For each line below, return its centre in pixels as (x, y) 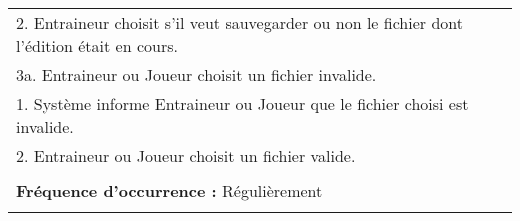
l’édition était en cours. (97, 45)
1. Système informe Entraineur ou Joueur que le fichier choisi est (242, 103)
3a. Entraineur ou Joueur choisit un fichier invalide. (196, 74)
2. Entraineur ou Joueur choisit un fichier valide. (186, 155)
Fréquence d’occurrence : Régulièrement (169, 190)
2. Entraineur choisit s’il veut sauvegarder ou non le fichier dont (239, 22)
